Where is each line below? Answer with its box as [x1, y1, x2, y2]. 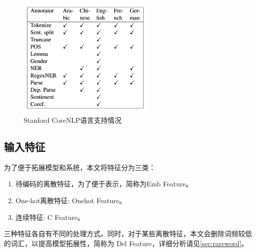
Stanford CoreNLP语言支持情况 [24, 115, 122, 125]
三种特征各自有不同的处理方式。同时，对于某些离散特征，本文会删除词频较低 [4, 228, 252, 239]
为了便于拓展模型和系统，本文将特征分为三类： [4, 162, 156, 172]
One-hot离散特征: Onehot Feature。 [15, 195, 127, 206]
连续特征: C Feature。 [15, 212, 85, 222]
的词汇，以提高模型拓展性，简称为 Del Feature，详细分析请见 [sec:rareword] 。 [4, 238, 249, 248]
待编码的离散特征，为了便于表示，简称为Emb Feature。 [15, 179, 193, 189]
